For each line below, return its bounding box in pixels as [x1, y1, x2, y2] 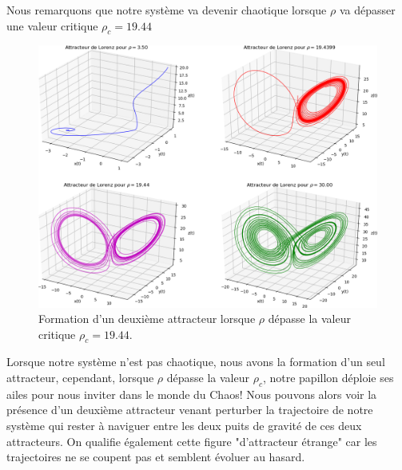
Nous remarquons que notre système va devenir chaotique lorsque [6, 2, 327, 18]
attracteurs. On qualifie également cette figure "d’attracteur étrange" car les [6, 432, 377, 449]
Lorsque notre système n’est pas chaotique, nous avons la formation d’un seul [6, 353, 385, 370]
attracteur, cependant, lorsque [6, 369, 154, 386]
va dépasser [339, 2, 396, 18]
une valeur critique [6, 17, 98, 34]
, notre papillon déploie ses [262, 369, 394, 386]
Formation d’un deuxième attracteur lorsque [38, 310, 256, 327]
